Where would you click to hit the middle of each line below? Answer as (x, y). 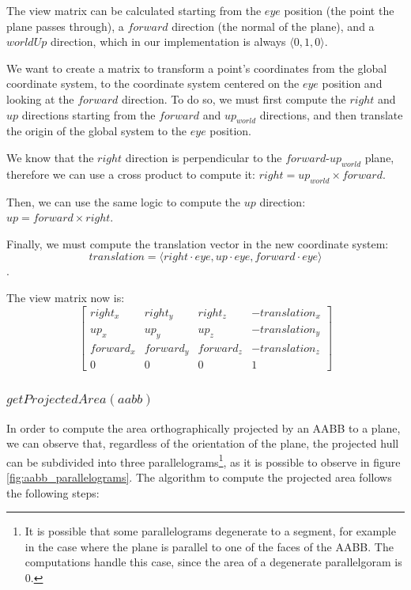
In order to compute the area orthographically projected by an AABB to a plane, (204, 427)
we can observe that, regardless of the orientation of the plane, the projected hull (203, 443)
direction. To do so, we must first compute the (234, 98)
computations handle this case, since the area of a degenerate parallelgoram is (213, 562)
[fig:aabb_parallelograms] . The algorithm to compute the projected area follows (199, 477)
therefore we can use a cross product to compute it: (131, 174)
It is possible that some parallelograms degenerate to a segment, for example (210, 531)
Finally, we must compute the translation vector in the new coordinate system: (198, 243)
